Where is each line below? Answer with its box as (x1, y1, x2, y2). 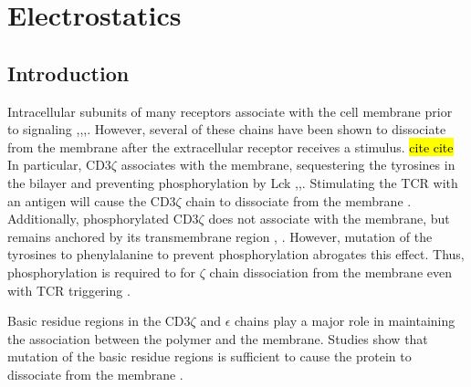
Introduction (7, 58, 130, 87)
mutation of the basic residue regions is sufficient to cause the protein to (7, 347, 412, 366)
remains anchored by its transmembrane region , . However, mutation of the (7, 226, 433, 246)
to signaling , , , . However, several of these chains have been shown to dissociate (7, 120, 446, 139)
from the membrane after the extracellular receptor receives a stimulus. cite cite (7, 137, 454, 156)
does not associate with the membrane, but (208, 209, 450, 228)
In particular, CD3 (7, 155, 111, 174)
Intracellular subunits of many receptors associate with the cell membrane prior (7, 101, 453, 120)
